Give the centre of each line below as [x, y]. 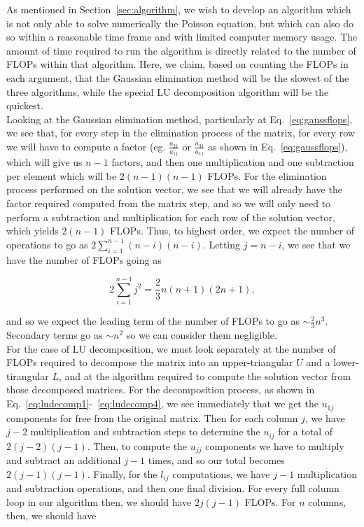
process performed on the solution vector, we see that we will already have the [174, 189]
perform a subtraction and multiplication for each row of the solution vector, [171, 217]
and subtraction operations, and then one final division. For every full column [173, 488]
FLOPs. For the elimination [267, 175]
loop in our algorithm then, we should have [99, 501]
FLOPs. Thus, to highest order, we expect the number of [232, 231]
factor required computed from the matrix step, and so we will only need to [169, 203]
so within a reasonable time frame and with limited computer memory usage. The [182, 37]
